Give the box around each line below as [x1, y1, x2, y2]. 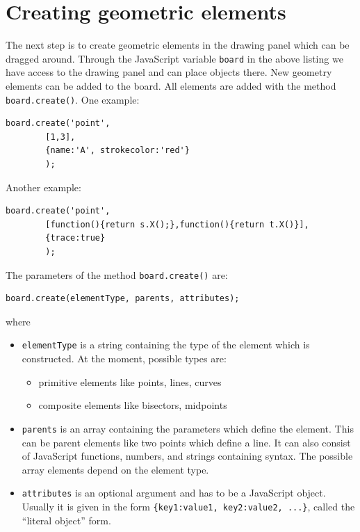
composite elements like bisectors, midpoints [38, 398, 227, 412]
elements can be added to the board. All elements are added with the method [6, 78, 336, 92]
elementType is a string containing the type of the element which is [22, 337, 310, 352]
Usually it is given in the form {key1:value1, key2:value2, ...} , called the [22, 499, 355, 513]
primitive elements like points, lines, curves [38, 374, 222, 389]
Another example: [6, 179, 81, 194]
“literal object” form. [22, 513, 111, 527]
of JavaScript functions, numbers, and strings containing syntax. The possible [22, 449, 353, 463]
